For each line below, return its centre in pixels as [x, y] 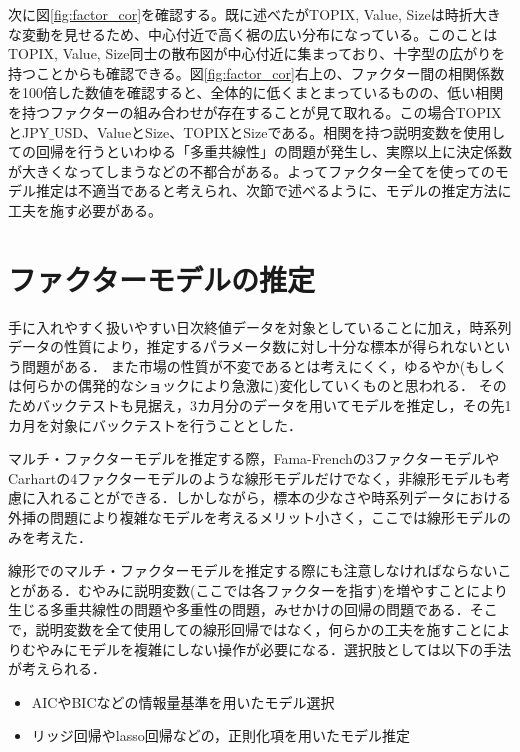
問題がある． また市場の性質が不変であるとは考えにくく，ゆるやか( [243, 365]
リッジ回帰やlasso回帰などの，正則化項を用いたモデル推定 [220, 735]
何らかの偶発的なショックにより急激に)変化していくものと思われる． [248, 385]
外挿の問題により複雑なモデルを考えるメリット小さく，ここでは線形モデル [252, 517]
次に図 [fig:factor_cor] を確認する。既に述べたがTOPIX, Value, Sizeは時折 [240, 14]
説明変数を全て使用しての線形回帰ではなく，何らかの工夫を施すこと [259, 628]
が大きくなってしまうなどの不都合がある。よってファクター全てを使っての [251, 170]
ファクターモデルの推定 [161, 278]
